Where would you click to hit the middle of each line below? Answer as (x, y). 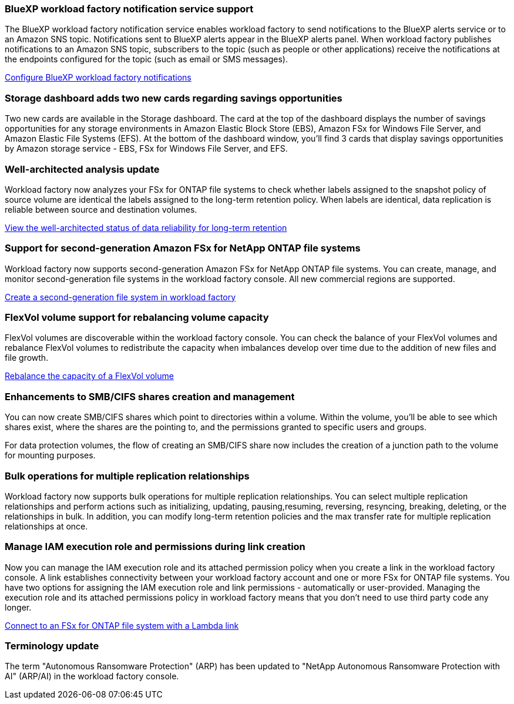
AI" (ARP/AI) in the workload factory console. (92, 676)
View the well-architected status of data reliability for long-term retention (146, 227)
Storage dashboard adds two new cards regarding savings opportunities (174, 98)
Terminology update (52, 646)
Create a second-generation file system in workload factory (120, 297)
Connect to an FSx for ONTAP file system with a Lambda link (122, 625)
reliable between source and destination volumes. (101, 209)
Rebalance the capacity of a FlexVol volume (89, 376)
